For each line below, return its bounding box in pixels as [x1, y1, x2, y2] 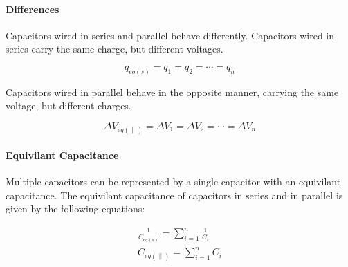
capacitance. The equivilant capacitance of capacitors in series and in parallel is [6, 187, 343, 202]
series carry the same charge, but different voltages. [6, 42, 223, 56]
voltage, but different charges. [6, 98, 131, 113]
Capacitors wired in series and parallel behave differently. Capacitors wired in [6, 28, 335, 42]
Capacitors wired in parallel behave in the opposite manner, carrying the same [6, 84, 339, 99]
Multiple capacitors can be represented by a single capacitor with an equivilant [6, 174, 341, 189]
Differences [6, 1, 59, 16]
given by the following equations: [6, 201, 145, 216]
